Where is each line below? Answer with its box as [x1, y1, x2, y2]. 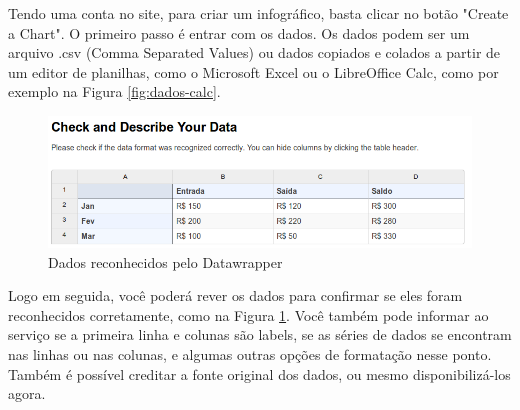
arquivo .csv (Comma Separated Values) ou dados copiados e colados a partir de [8, 42, 501, 63]
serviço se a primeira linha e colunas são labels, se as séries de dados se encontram [8, 324, 512, 345]
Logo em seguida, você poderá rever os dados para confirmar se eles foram [8, 285, 463, 306]
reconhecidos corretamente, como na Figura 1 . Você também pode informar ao [8, 304, 489, 325]
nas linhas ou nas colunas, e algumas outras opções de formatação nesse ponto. [8, 343, 492, 364]
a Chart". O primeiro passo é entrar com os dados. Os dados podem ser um [8, 22, 470, 43]
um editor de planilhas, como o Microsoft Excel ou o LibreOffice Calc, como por [8, 61, 499, 82]
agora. [8, 383, 46, 404]
